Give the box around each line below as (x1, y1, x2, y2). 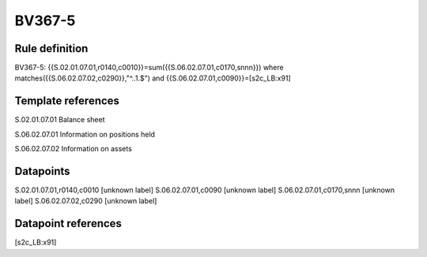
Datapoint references (14, 217, 123, 230)
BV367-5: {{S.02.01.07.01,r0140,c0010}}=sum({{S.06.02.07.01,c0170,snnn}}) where (14, 63, 284, 73)
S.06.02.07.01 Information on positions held (14, 129, 156, 139)
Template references (14, 95, 120, 108)
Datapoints (14, 164, 70, 177)
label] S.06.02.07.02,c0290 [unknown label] (14, 196, 157, 206)
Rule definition (14, 42, 89, 55)
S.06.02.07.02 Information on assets (14, 144, 132, 154)
